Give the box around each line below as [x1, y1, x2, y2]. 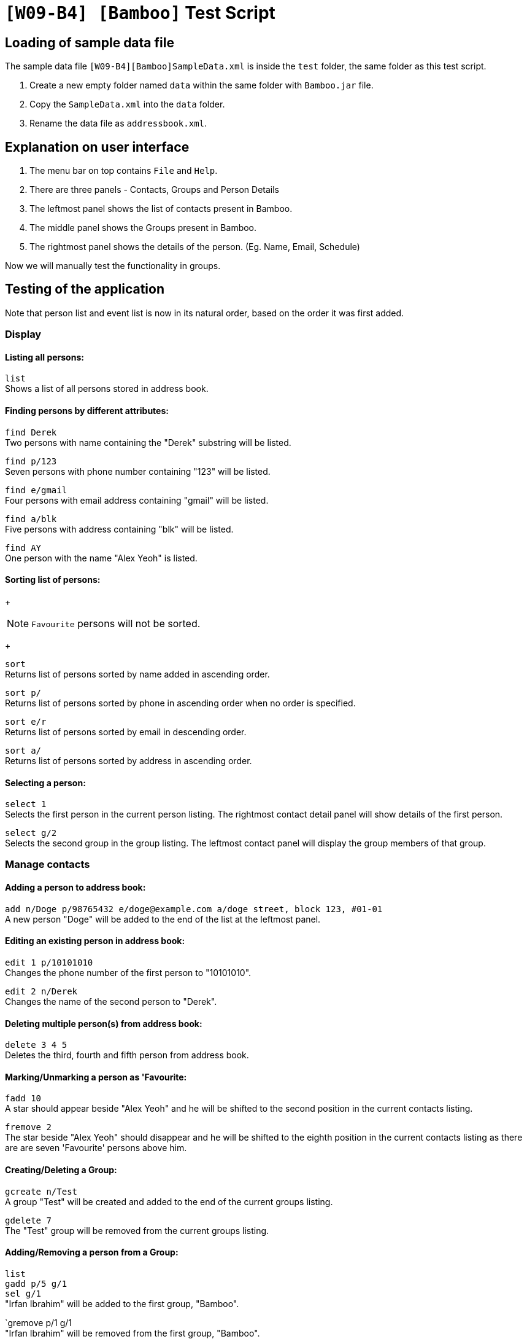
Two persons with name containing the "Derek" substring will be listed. [5, 437, 291, 448]
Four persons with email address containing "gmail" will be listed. [5, 494, 269, 506]
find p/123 [5, 456, 57, 466]
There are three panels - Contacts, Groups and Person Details [29, 184, 280, 195]
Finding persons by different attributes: [5, 405, 169, 416]
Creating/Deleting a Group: [5, 1164, 117, 1175]
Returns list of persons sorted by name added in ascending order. [5, 668, 270, 679]
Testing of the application [5, 281, 164, 297]
